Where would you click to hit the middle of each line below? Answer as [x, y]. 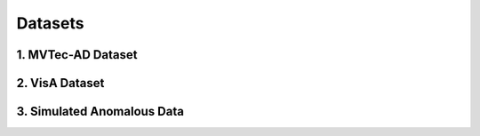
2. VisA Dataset [60, 83]
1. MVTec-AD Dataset [77, 55]
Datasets [50, 23]
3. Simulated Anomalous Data [100, 112]
